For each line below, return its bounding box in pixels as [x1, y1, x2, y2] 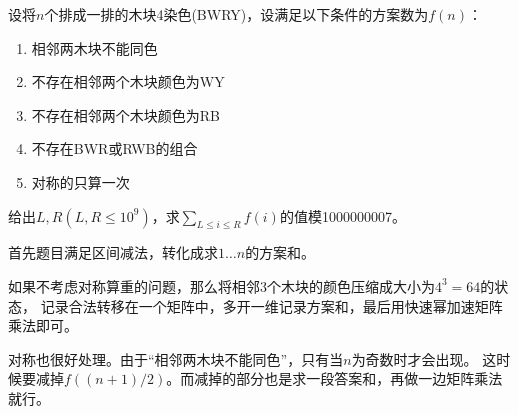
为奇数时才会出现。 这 [351, 348, 497, 369]
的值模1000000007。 [279, 205, 406, 226]
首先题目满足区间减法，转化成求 [8, 242, 218, 263]
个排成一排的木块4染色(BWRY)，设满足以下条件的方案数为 [44, 4, 429, 24]
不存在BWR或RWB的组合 [31, 138, 198, 159]
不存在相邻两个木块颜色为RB [31, 104, 221, 125]
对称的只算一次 [31, 171, 130, 192]
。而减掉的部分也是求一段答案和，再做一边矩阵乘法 [166, 368, 503, 389]
